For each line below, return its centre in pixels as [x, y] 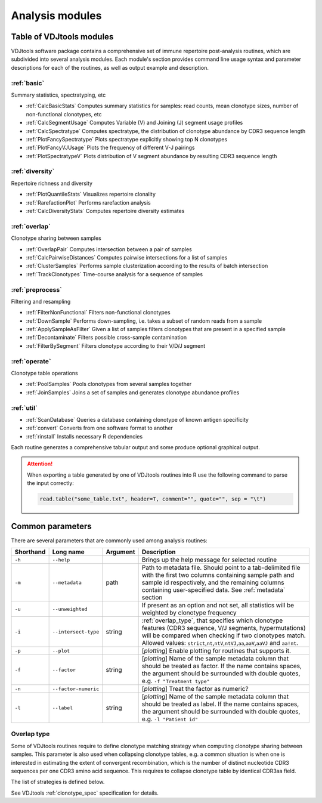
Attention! [40, 464]
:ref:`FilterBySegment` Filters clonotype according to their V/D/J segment [116, 345]
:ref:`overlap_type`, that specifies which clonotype [212, 620]
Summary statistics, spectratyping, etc [58, 95]
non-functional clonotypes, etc [64, 114]
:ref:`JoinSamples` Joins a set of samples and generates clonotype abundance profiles [133, 392]
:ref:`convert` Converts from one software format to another [99, 428]
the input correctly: [51, 483]
